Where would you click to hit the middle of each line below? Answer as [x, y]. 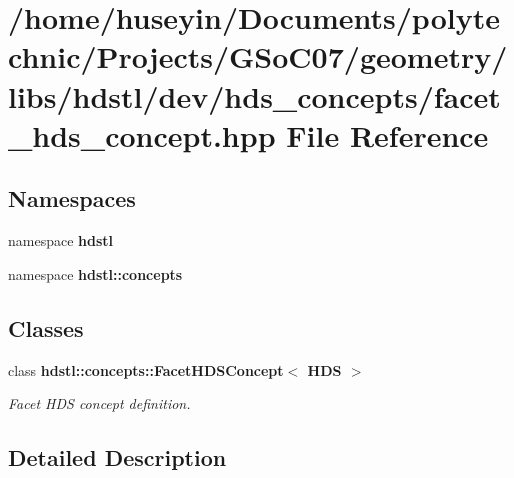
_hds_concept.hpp [142, 134]
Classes [46, 327]
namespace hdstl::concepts [95, 273]
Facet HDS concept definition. [99, 403]
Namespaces [72, 198]
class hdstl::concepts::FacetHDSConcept [146, 369]
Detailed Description [117, 457]
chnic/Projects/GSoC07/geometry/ [258, 56]
